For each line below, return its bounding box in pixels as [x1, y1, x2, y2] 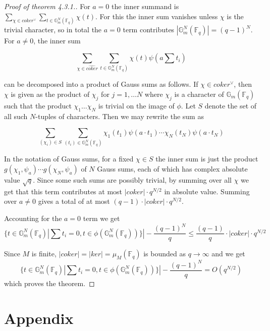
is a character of [174, 88, 224, 99]
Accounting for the [4, 213, 62, 224]
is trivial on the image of [98, 100, 175, 111]
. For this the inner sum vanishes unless [95, 11, 218, 21]
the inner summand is [112, 1, 179, 11]
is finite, [31, 248, 57, 259]
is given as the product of [11, 88, 90, 99]
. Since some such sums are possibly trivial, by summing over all [33, 175, 232, 185]
